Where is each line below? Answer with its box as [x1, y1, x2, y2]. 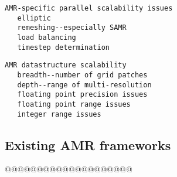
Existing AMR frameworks [5, 135, 171, 154]
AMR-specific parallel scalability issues [5, 4, 173, 12]
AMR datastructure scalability [5, 61, 127, 70]
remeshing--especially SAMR [17, 23, 127, 32]
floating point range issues [17, 100, 131, 108]
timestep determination [17, 43, 110, 52]
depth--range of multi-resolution [17, 80, 152, 89]
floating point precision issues [17, 90, 148, 99]
